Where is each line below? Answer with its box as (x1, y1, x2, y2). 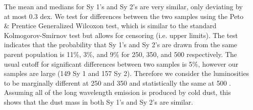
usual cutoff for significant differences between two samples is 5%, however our (4, 58, 239, 69)
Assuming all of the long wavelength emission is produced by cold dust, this (4, 87, 231, 97)
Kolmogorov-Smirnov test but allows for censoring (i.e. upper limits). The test (4, 30, 238, 40)
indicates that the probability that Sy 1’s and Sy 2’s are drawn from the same (4, 39, 237, 50)
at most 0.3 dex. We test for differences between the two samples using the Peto (4, 11, 244, 21)
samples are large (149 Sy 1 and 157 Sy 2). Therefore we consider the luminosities (4, 68, 249, 78)
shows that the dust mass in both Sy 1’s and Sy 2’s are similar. (4, 96, 193, 107)
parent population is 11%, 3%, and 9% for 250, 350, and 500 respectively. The (4, 49, 237, 59)
